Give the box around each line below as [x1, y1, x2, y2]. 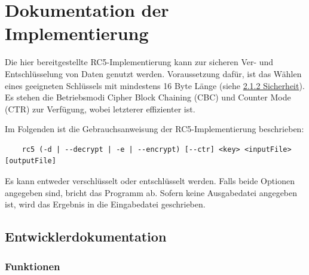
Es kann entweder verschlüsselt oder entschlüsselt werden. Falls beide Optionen [5, 175, 295, 187]
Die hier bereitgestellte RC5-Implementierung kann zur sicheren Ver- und [5, 56, 274, 68]
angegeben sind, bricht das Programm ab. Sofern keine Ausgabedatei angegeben [5, 186, 298, 198]
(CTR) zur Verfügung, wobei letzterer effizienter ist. [5, 102, 195, 115]
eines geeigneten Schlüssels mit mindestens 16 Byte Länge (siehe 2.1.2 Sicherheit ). [5, 79, 305, 91]
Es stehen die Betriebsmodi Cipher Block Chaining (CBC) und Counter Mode [5, 91, 291, 103]
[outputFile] [5, 157, 56, 166]
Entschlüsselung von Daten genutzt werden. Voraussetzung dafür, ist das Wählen [5, 67, 302, 80]
